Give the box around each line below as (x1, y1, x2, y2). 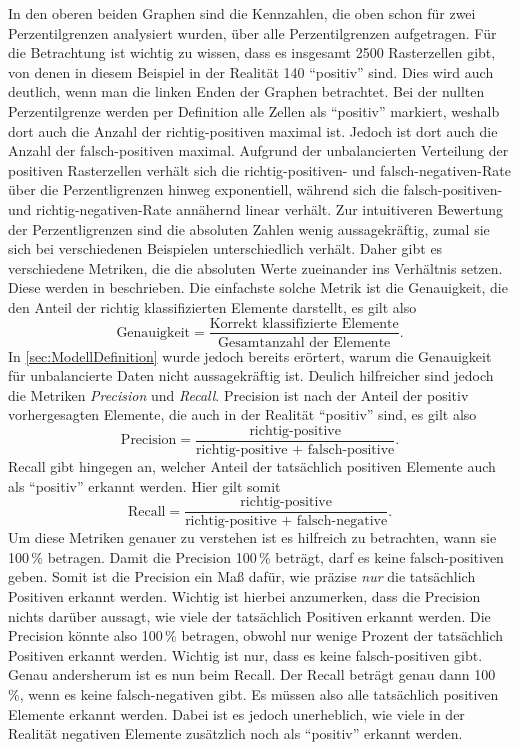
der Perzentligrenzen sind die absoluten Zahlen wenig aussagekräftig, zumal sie (8, 218, 490, 239)
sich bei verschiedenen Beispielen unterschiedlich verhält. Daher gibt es (8, 238, 443, 259)
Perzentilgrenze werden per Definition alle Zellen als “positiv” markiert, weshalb (8, 100, 500, 121)
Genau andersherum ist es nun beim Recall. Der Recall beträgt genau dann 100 (8, 664, 496, 685)
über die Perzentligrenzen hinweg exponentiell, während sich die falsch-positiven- (8, 179, 503, 200)
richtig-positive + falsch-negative (185, 514, 388, 529)
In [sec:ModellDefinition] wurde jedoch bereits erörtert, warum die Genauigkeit (8, 345, 492, 366)
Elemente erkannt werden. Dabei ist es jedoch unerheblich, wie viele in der (8, 703, 465, 724)
